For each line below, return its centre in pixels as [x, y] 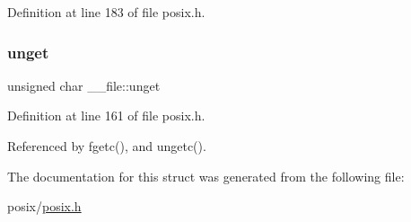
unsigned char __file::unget [84, 85]
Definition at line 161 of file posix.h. [106, 115]
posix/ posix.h [44, 206]
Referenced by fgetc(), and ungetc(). [107, 146]
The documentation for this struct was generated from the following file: [206, 176]
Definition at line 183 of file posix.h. [106, 12]
